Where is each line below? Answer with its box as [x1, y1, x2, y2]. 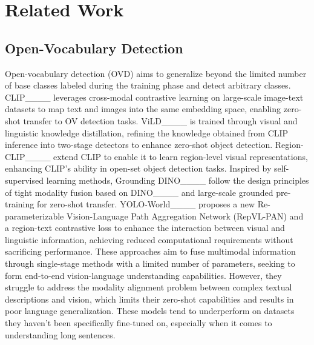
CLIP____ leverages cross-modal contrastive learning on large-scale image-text [5, 90, 304, 103]
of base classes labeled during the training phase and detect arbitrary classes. [5, 79, 291, 92]
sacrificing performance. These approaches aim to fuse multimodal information [5, 245, 296, 258]
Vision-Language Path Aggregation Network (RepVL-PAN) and [66, 209, 304, 222]
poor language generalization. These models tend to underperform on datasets [5, 304, 295, 317]
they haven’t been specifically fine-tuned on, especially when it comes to [5, 317, 272, 329]
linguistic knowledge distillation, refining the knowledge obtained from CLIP [5, 126, 289, 139]
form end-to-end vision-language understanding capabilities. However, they [5, 269, 282, 281]
